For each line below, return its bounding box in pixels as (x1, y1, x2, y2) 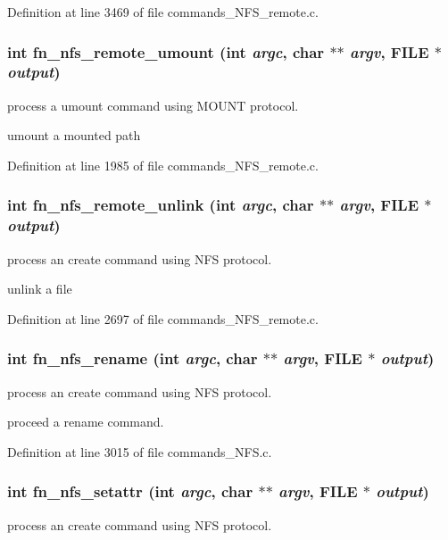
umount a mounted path (7, 126, 141, 145)
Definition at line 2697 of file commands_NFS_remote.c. (7, 309, 319, 328)
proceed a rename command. (7, 412, 164, 431)
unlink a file (7, 279, 72, 298)
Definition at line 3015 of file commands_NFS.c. (7, 442, 272, 461)
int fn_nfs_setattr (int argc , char (7, 480, 253, 503)
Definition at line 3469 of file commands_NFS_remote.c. (7, 3, 319, 21)
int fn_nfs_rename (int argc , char (7, 347, 258, 370)
